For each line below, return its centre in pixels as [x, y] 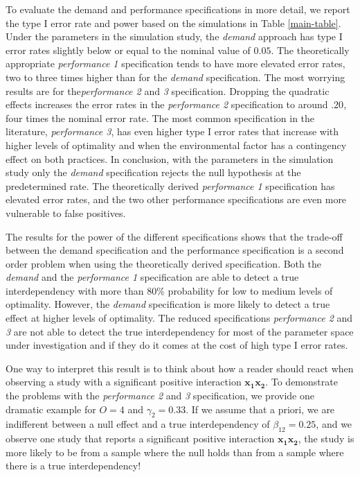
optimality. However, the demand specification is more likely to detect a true [168, 304]
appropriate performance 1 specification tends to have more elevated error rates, [175, 63]
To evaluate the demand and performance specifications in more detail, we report [178, 9]
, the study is [326, 439]
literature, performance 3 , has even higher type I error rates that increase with [172, 131]
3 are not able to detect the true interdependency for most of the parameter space [180, 331]
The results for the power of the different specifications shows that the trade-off [174, 236]
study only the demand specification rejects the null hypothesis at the [153, 172]
